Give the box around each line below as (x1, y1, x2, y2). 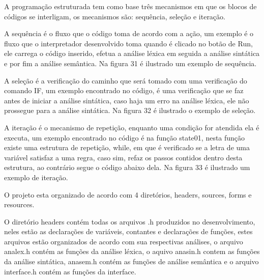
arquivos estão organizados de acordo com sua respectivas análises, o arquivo (4, 236, 243, 246)
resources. (4, 199, 35, 210)
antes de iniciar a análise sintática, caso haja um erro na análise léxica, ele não (4, 95, 249, 105)
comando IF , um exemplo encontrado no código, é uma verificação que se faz (4, 85, 244, 96)
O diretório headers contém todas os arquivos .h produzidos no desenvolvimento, (4, 216, 255, 227)
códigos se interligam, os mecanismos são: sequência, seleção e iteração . (4, 11, 225, 21)
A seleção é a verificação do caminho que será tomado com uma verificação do (4, 75, 247, 86)
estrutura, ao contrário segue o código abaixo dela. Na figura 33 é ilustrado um (4, 162, 250, 173)
